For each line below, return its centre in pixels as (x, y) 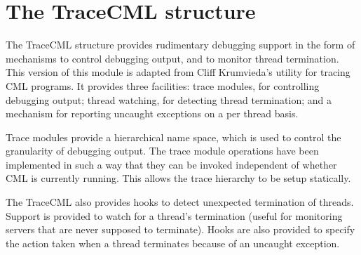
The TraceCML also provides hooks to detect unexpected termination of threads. (180, 202)
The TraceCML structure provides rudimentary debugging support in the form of (180, 45)
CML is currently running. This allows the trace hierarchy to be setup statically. (178, 178)
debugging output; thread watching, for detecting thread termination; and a (169, 99)
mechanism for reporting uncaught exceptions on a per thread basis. (152, 113)
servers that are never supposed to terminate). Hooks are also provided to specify (180, 229)
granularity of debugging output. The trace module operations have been (162, 151)
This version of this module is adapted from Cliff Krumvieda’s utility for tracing (178, 72)
